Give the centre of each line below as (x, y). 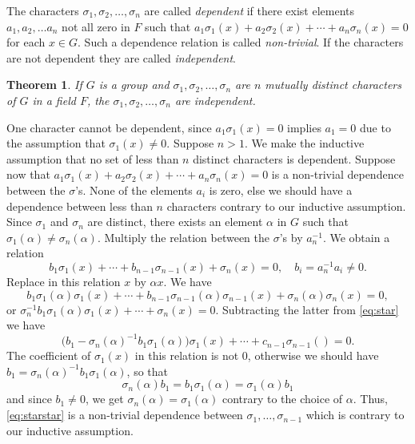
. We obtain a (356, 237)
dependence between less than (80, 206)
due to (375, 127)
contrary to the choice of (282, 399)
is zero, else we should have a (281, 190)
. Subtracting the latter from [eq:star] (307, 309)
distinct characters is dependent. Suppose (294, 158)
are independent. (215, 100)
